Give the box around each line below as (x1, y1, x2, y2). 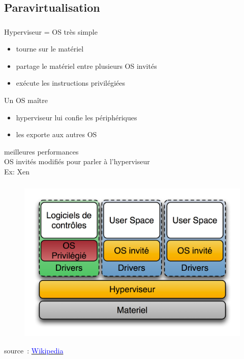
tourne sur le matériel (16, 43, 84, 54)
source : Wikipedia (4, 345, 64, 355)
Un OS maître (4, 95, 48, 106)
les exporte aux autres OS (16, 129, 97, 140)
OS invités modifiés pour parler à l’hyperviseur (4, 156, 150, 167)
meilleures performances (4, 146, 79, 157)
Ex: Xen (4, 166, 29, 177)
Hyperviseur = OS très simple (4, 26, 98, 37)
